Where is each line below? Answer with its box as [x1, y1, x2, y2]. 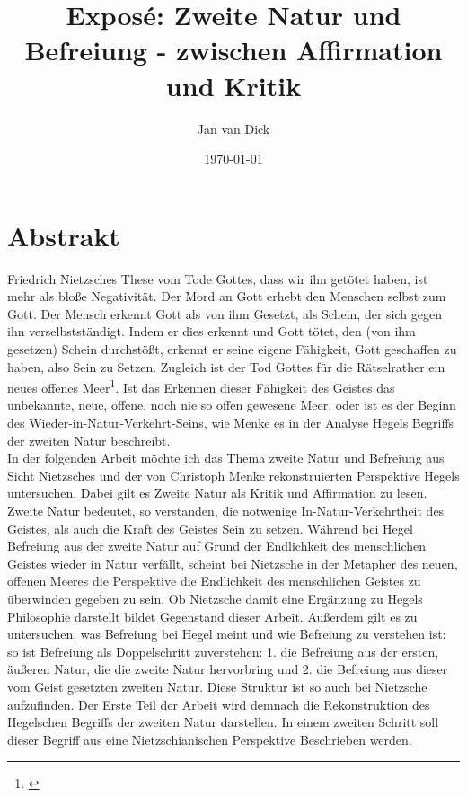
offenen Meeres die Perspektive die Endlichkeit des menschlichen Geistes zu [7, 571, 421, 590]
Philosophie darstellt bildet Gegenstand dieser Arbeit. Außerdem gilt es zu [7, 607, 418, 625]
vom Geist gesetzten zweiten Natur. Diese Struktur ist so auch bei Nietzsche [7, 677, 427, 695]
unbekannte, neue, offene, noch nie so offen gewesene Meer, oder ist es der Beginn [7, 395, 456, 414]
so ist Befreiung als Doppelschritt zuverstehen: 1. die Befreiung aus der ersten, [7, 642, 439, 660]
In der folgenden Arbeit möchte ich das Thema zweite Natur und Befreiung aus [7, 448, 445, 467]
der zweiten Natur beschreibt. [7, 430, 171, 449]
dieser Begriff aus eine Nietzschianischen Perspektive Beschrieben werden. [7, 730, 412, 748]
